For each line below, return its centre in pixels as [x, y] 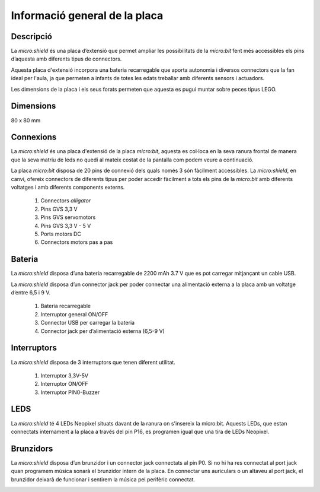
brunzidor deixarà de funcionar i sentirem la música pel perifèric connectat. [103, 479]
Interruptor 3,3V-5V [65, 375]
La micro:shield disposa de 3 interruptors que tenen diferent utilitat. [93, 362]
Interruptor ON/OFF [64, 384]
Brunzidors [32, 448]
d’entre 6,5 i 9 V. [31, 293]
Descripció [32, 36]
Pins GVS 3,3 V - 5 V [66, 226]
